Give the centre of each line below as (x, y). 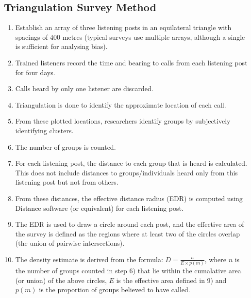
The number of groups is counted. (66, 147)
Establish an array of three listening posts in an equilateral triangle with (123, 27)
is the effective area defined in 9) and (171, 280)
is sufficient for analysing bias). (61, 46)
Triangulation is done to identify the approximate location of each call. (121, 104)
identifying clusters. (44, 130)
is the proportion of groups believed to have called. (115, 290)
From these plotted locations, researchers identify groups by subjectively (123, 121)
